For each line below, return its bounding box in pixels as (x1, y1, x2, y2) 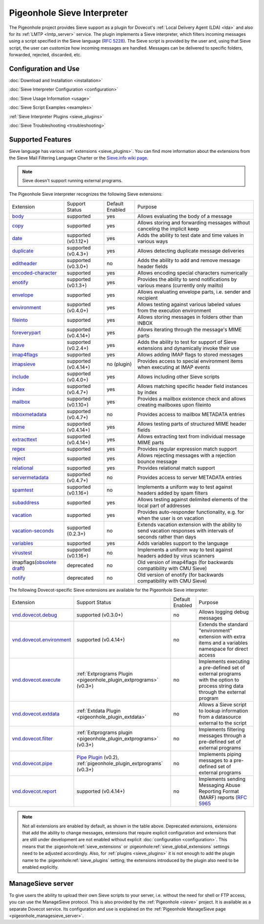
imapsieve (12, 361, 36, 367)
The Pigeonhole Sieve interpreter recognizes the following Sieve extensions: (9, 191, 163, 197)
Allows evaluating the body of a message (137, 213, 232, 219)
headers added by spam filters (137, 489, 208, 496)
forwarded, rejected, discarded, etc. (9, 52, 82, 58)
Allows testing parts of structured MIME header (137, 420, 246, 427)
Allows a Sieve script (198, 701, 247, 708)
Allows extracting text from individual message (137, 433, 245, 439)
